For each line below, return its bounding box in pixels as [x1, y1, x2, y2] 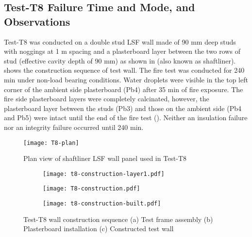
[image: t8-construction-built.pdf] [43, 200, 161, 207]
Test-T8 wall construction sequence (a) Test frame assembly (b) [23, 214, 213, 224]
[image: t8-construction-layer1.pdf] [43, 170, 165, 177]
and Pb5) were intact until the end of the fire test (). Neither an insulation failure [4, 112, 248, 123]
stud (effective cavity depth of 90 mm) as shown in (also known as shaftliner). [4, 55, 236, 65]
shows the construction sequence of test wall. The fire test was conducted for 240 [4, 65, 245, 75]
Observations [4, 14, 70, 29]
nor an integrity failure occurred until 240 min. [4, 122, 144, 132]
